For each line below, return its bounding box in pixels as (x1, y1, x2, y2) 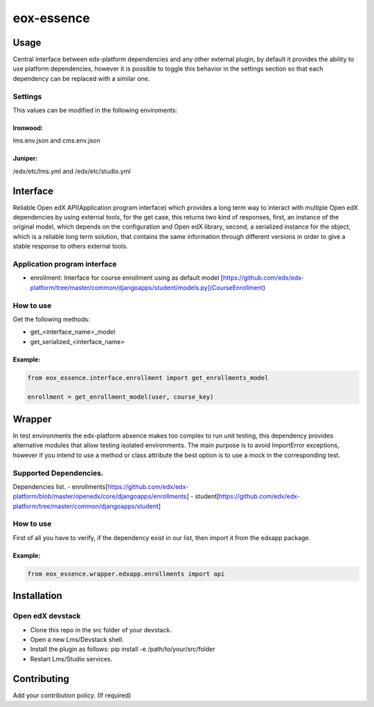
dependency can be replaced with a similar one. (12, 74, 150, 82)
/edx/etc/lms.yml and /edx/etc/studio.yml (12, 167, 131, 175)
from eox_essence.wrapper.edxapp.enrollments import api (27, 570, 225, 578)
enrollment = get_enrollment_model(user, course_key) (27, 393, 214, 401)
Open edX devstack (12, 611, 81, 621)
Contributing (12, 672, 69, 685)
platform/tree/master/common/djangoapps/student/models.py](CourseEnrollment (30, 283, 263, 292)
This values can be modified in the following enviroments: (12, 106, 178, 114)
